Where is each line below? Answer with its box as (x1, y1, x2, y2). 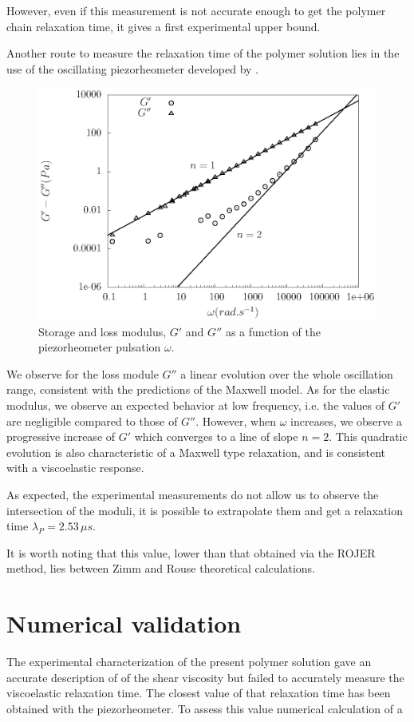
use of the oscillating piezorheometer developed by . (6, 60, 259, 77)
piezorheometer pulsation (38, 339, 161, 355)
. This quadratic (329, 428, 408, 445)
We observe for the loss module (6, 365, 159, 382)
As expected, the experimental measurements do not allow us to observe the (6, 486, 379, 502)
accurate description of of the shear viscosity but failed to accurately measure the (6, 668, 404, 685)
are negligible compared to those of (6, 412, 178, 429)
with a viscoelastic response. (6, 459, 144, 476)
